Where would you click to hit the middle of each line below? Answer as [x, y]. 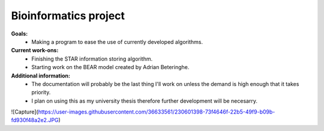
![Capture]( [25, 112]
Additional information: [41, 76]
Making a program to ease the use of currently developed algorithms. [117, 41]
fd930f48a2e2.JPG [35, 120]
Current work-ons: [35, 50]
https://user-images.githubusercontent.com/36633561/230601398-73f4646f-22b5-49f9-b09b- [157, 112]
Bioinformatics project [68, 16]
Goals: [19, 34]
